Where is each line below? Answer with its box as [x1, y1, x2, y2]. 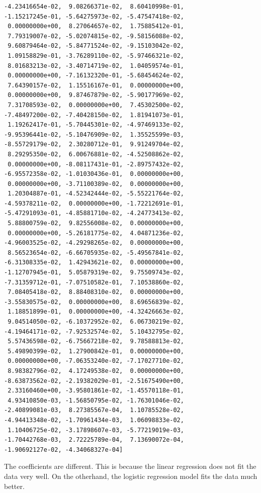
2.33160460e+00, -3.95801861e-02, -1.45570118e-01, [8, 387, 184, 395]
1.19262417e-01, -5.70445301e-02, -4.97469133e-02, [8, 121, 184, 129]
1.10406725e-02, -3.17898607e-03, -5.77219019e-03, [8, 426, 184, 434]
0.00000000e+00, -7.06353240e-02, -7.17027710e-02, [8, 357, 184, 365]
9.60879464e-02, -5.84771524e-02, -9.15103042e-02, [8, 42, 184, 50]
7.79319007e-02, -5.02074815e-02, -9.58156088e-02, [8, 32, 184, 40]
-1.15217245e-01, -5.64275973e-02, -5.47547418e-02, [4, 13, 184, 20]
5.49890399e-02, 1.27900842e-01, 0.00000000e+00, [8, 347, 184, 355]
